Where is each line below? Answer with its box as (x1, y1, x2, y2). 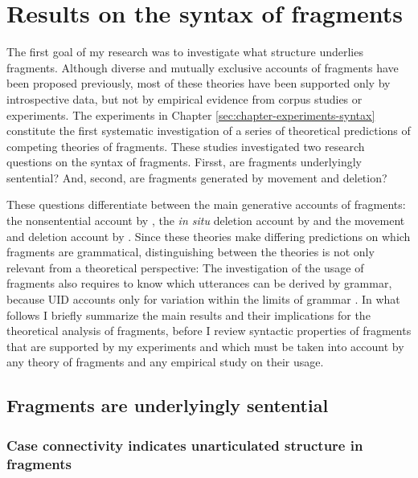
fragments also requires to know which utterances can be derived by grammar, (6, 275, 392, 292)
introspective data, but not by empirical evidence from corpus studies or (6, 90, 363, 107)
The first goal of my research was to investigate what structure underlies (6, 43, 363, 60)
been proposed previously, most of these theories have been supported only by (6, 75, 391, 92)
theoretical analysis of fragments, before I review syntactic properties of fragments (6, 322, 412, 339)
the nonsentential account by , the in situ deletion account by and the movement (6, 212, 405, 229)
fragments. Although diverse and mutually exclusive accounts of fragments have (6, 59, 399, 76)
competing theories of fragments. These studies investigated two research (6, 137, 365, 154)
